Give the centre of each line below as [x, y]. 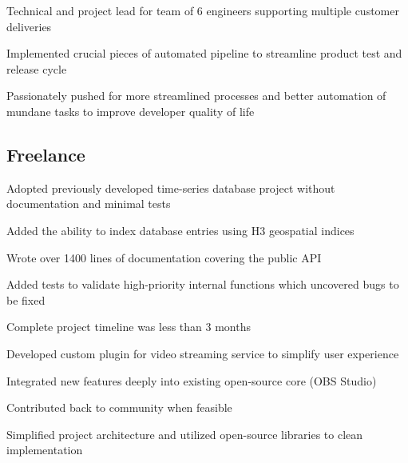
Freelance [46, 154]
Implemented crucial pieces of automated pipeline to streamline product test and [204, 53]
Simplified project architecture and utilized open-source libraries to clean [185, 434]
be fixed [26, 299]
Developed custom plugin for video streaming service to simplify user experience [203, 353]
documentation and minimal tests [89, 204]
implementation [45, 450]
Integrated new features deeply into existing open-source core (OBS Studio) [192, 380]
